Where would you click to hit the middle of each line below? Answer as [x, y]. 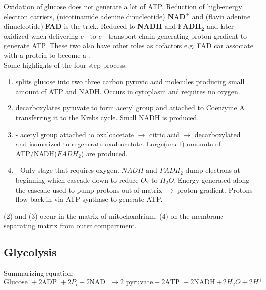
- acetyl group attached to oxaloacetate [75, 134]
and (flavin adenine [221, 16]
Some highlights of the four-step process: [66, 65]
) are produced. [104, 153]
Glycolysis [30, 252]
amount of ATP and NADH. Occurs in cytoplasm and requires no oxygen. [128, 91]
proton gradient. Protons [215, 189]
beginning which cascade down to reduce [77, 179]
